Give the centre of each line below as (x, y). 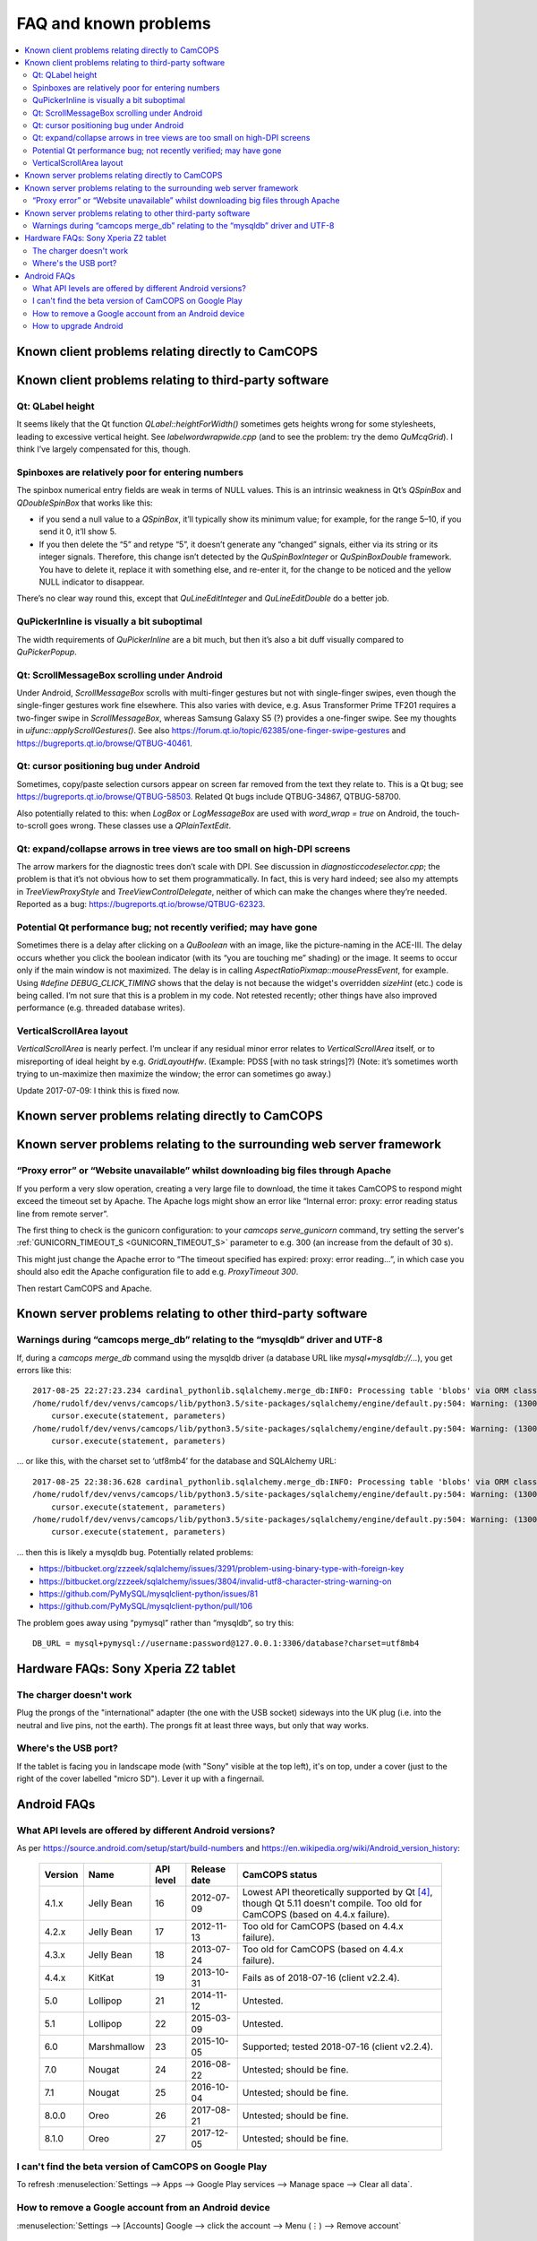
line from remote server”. (63, 1214)
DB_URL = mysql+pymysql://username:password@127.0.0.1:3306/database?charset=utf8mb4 (226, 1644)
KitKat (101, 1977)
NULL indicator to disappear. (92, 582)
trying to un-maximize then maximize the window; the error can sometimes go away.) (174, 1074)
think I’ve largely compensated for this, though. (104, 449)
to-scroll (32, 826)
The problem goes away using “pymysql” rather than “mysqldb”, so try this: (155, 1622)
